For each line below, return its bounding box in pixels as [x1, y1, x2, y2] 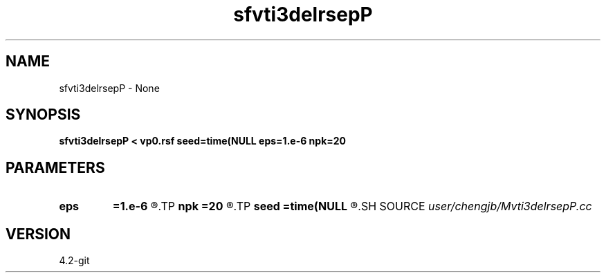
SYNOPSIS [6, 106, 81, 124]
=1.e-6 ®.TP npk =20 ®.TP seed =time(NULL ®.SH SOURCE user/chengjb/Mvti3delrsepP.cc [112, 199, 592, 214]
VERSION [6, 225, 71, 243]
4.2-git [59, 254, 90, 267]
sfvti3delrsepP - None [59, 82, 160, 94]
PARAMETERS [6, 158, 105, 176]
